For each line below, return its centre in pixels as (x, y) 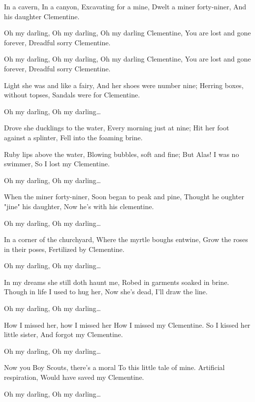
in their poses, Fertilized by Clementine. (64, 249)
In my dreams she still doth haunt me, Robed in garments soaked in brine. (117, 282)
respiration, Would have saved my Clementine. (74, 377)
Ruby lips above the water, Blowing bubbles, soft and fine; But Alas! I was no (122, 154)
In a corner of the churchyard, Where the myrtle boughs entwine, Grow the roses (126, 239)
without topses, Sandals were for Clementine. (72, 95)
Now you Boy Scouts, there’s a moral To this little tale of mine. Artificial (114, 367)
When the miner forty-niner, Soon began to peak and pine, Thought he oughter (124, 197)
